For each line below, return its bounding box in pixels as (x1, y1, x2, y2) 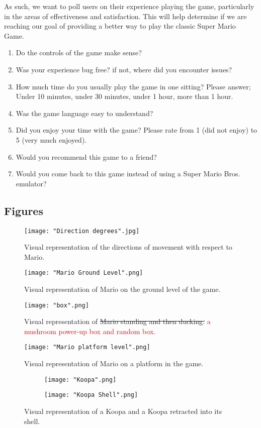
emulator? (16, 178, 47, 188)
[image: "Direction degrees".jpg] (24, 227, 140, 235)
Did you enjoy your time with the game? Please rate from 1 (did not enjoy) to (16, 125, 257, 135)
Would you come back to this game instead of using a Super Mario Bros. (16, 168, 240, 179)
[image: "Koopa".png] (44, 376, 117, 383)
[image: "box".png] (24, 301, 89, 309)
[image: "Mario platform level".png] (24, 344, 150, 351)
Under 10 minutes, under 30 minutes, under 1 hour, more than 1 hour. (16, 91, 233, 101)
